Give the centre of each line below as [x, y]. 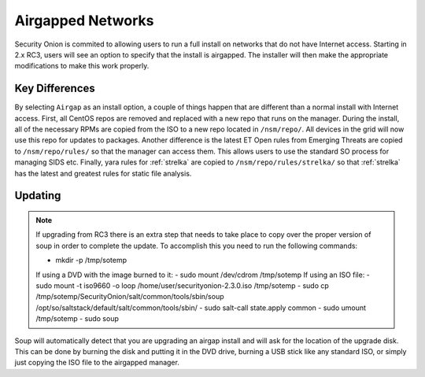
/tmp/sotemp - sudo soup [78, 319]
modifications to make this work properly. [82, 66]
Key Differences [55, 89]
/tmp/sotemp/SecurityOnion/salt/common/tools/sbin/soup [130, 297]
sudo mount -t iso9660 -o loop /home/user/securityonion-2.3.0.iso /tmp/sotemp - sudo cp [183, 285]
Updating [38, 196]
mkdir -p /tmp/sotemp [91, 261]
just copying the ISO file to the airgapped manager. [97, 363]
